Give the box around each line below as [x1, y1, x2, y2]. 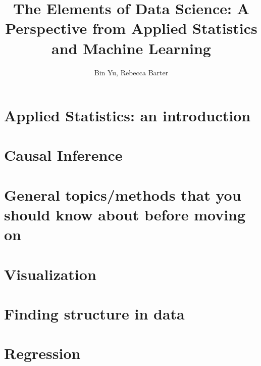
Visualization [4, 263, 96, 284]
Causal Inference [4, 145, 123, 165]
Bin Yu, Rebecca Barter [94, 67, 169, 77]
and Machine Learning [51, 37, 211, 58]
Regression [4, 343, 81, 363]
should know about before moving [4, 204, 246, 225]
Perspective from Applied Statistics [5, 18, 257, 38]
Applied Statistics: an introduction [4, 105, 251, 126]
